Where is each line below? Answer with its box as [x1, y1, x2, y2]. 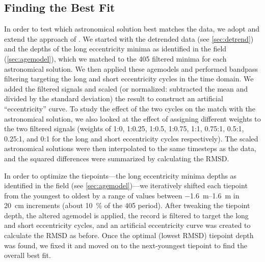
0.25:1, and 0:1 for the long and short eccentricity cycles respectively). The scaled [4, 133, 258, 143]
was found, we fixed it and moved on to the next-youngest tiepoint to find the [4, 240, 247, 250]
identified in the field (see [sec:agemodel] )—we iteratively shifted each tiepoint [4, 180, 248, 191]
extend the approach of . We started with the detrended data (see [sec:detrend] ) [4, 33, 254, 44]
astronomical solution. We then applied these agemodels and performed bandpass [4, 63, 258, 74]
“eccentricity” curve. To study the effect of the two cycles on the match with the [4, 103, 255, 113]
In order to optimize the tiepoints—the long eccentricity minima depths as [4, 170, 237, 181]
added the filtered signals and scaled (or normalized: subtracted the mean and [4, 83, 248, 94]
